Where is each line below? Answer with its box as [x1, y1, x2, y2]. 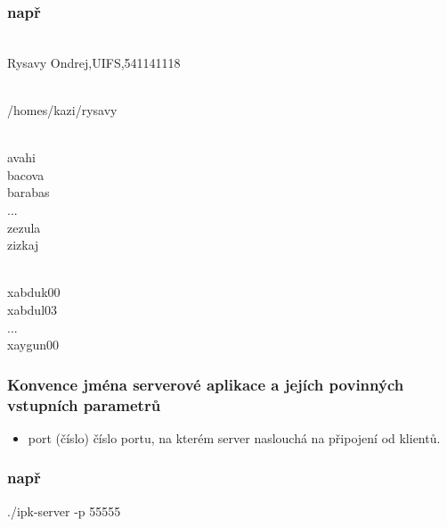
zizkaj [7, 235, 39, 254]
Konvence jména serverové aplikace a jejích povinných [7, 373, 404, 395]
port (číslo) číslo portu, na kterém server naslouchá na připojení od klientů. [28, 428, 441, 447]
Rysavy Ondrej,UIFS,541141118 [7, 53, 181, 71]
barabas [7, 183, 50, 202]
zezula [7, 218, 41, 236]
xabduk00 [7, 283, 61, 301]
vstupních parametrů [7, 393, 161, 416]
